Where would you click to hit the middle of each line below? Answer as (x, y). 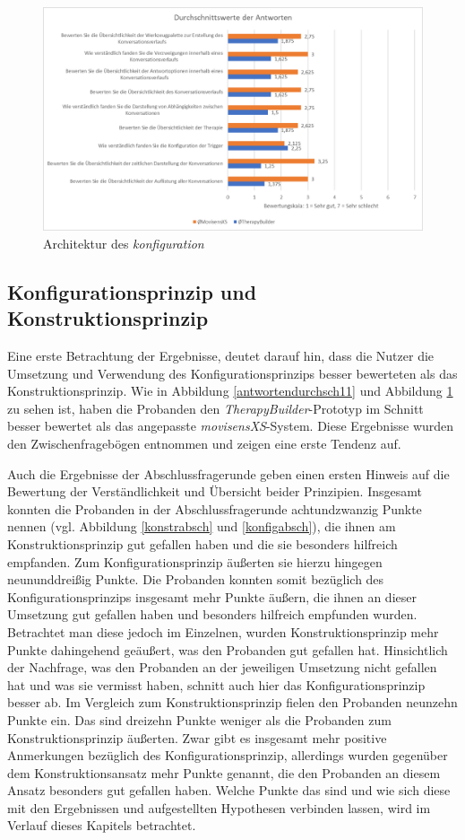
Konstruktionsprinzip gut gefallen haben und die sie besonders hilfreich (202, 543)
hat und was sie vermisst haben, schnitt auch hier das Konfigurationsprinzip (216, 684)
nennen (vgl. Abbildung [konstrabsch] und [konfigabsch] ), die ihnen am (202, 526)
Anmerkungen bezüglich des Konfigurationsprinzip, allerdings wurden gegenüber (228, 755)
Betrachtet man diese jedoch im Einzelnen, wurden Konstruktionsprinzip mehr (223, 631)
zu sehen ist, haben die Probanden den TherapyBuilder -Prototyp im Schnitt (215, 408)
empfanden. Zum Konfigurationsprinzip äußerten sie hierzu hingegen (195, 561)
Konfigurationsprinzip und (132, 291)
